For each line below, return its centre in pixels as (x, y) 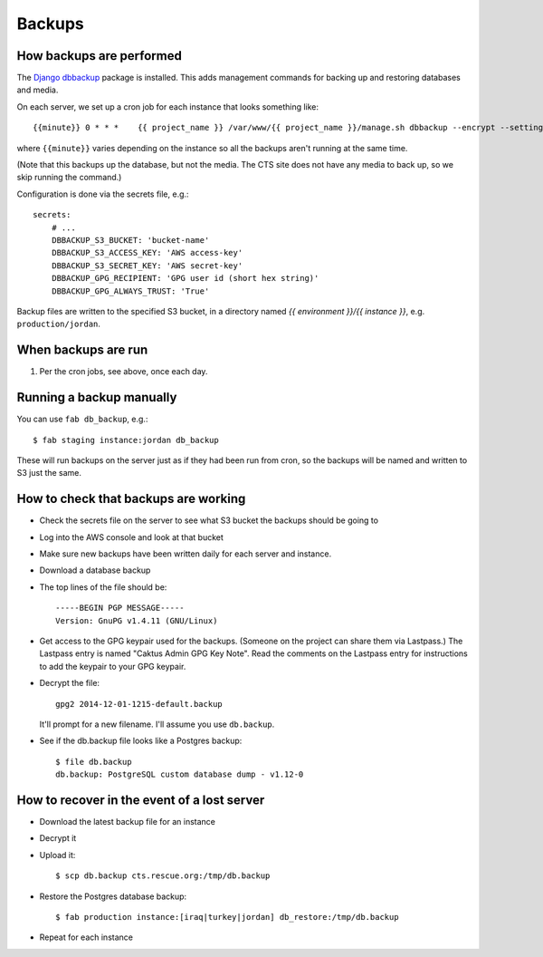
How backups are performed (100, 56)
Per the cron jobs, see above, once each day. (124, 372)
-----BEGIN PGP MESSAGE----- (120, 608)
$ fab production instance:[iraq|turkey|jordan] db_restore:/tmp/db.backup (227, 917)
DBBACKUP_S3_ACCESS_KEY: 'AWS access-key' (147, 253)
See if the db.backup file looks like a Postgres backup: (141, 741)
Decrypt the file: (69, 683)
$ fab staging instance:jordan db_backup (126, 440)
